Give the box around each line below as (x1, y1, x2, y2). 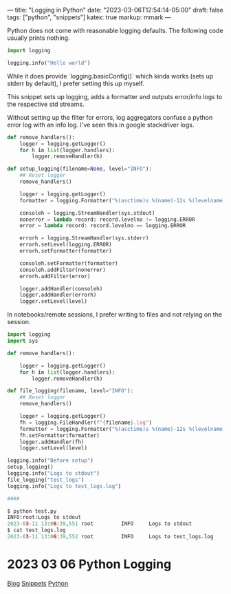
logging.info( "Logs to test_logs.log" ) (7, 482, 122, 489)
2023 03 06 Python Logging (7, 557, 172, 572)
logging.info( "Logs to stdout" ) (7, 470, 100, 477)
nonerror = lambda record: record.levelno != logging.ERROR (19, 216, 195, 223)
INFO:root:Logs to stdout (7, 514, 81, 521)
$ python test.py (7, 507, 57, 515)
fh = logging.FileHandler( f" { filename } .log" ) (19, 419, 153, 426)
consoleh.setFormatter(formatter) (19, 259, 118, 267)
